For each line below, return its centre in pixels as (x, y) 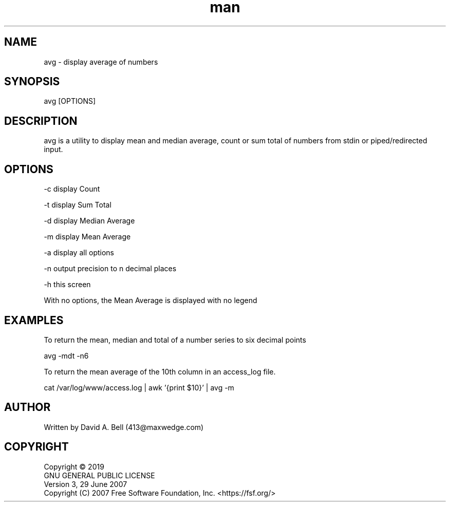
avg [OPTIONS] (70, 101)
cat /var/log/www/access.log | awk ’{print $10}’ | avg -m (139, 387)
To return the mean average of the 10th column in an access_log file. (160, 371)
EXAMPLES (34, 320)
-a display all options (79, 253)
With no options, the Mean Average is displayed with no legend (151, 301)
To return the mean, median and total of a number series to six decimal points (175, 340)
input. (53, 149)
